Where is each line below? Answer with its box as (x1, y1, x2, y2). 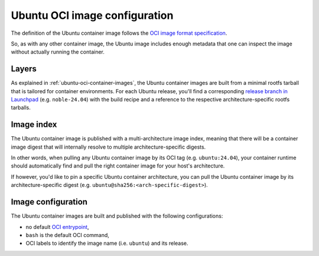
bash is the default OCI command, (25, 231, 109, 238)
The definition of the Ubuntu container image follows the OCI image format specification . (11, 29, 227, 37)
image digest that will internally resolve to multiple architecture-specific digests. (11, 143, 206, 150)
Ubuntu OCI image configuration (11, 9, 174, 22)
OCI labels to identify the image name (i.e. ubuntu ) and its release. (25, 239, 188, 247)
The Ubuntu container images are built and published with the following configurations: (11, 212, 223, 219)
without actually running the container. (11, 48, 105, 55)
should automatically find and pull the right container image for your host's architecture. (11, 162, 225, 169)
